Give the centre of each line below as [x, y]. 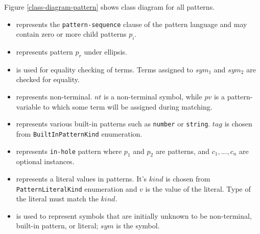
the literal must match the [57, 199]
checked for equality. [48, 79]
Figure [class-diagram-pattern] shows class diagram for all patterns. [110, 7]
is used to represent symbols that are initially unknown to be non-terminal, [134, 215]
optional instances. [45, 161]
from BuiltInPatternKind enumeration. [79, 133]
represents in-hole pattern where [69, 151]
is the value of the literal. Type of [198, 188]
